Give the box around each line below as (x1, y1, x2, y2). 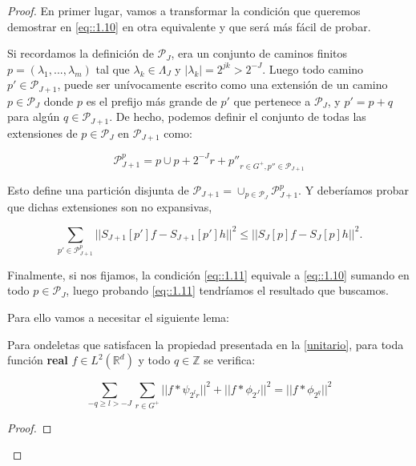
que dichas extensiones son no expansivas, (7, 198, 212, 215)
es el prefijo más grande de (86, 92, 217, 109)
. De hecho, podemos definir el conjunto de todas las (109, 108, 366, 125)
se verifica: (204, 352, 256, 368)
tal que (95, 60, 130, 77)
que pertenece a (233, 92, 311, 109)
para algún (7, 108, 60, 125)
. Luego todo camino (262, 60, 364, 77)
